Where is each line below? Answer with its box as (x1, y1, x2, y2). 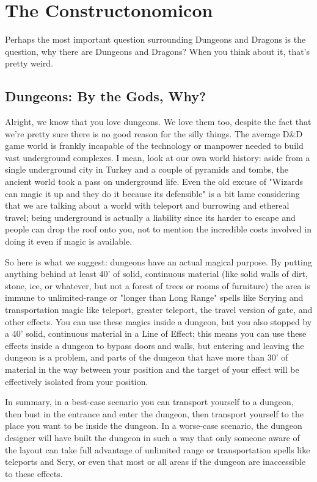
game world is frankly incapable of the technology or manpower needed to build (5, 139, 304, 152)
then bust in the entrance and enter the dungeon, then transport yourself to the (5, 407, 304, 420)
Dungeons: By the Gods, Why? (5, 87, 206, 106)
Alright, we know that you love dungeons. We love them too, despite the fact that (5, 115, 312, 128)
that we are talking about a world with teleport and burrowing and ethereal (5, 199, 290, 212)
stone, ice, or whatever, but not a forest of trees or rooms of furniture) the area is (5, 279, 310, 292)
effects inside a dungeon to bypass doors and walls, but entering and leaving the (5, 339, 304, 351)
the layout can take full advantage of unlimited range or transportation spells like (5, 443, 310, 456)
